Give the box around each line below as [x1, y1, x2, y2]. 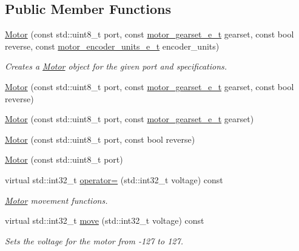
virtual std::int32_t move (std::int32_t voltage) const [5, 214, 204, 227]
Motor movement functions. [5, 194, 108, 206]
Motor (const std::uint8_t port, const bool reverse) [5, 132, 195, 145]
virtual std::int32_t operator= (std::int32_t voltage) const [5, 173, 223, 186]
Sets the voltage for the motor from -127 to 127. [5, 234, 183, 247]
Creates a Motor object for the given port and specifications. [5, 60, 227, 73]
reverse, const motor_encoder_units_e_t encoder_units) [5, 39, 220, 52]
